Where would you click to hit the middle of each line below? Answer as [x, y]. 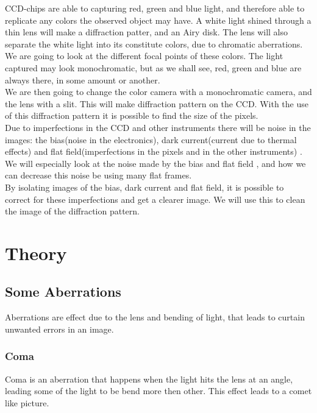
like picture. [27, 402]
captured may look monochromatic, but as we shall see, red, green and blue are [153, 67]
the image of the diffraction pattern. [72, 211]
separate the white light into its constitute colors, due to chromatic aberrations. [154, 44]
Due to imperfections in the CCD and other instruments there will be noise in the [158, 127]
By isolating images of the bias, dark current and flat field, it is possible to [144, 187]
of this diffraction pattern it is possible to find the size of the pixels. [132, 115]
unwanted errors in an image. [59, 329]
